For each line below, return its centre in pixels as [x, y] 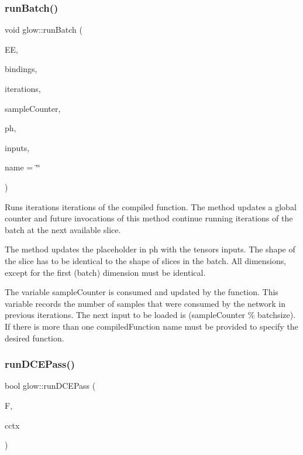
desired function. [35, 338]
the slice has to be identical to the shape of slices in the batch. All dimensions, [146, 260]
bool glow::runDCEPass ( [50, 386]
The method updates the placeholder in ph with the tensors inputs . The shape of [150, 249]
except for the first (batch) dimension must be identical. [105, 272]
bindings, [21, 69]
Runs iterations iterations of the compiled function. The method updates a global [151, 206]
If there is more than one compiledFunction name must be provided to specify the [151, 326]
